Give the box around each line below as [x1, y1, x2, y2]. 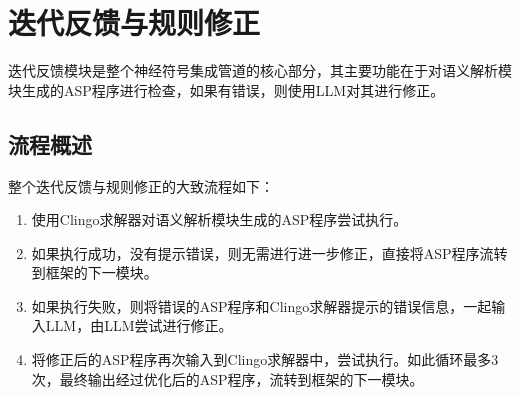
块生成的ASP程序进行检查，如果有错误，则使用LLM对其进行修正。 [8, 79, 445, 100]
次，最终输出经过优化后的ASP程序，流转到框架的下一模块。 [31, 368, 424, 389]
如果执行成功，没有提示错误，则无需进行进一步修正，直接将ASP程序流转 [31, 242, 508, 263]
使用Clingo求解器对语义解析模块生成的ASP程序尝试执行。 [31, 209, 408, 230]
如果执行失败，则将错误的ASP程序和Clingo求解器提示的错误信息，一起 [31, 295, 492, 316]
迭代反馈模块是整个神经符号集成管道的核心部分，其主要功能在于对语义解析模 [8, 60, 512, 81]
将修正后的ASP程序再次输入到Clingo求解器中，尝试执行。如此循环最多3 [31, 349, 499, 370]
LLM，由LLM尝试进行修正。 [45, 315, 233, 336]
